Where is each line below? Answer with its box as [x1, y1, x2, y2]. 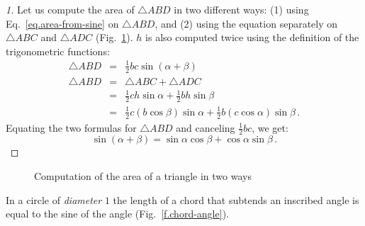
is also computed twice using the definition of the [145, 30, 359, 45]
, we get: [252, 120, 288, 135]
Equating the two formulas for [6, 120, 137, 135]
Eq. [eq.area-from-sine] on [6, 16, 119, 30]
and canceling [176, 120, 235, 135]
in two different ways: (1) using [174, 2, 309, 16]
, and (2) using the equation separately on [155, 16, 338, 30]
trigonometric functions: [6, 43, 110, 58]
